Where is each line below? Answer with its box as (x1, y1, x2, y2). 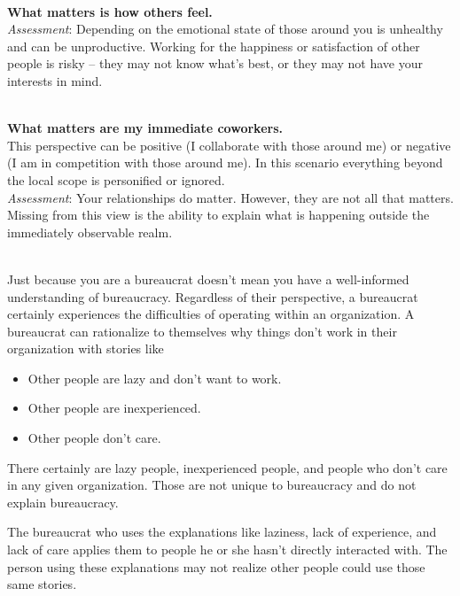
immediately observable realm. (7, 222, 173, 241)
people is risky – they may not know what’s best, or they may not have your (7, 54, 424, 73)
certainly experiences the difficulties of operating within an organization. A (7, 305, 415, 323)
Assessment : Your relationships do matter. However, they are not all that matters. (7, 188, 454, 206)
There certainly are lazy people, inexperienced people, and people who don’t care (7, 458, 448, 476)
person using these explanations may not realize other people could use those (7, 557, 425, 576)
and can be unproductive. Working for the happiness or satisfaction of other (7, 36, 420, 55)
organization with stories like (7, 339, 164, 358)
